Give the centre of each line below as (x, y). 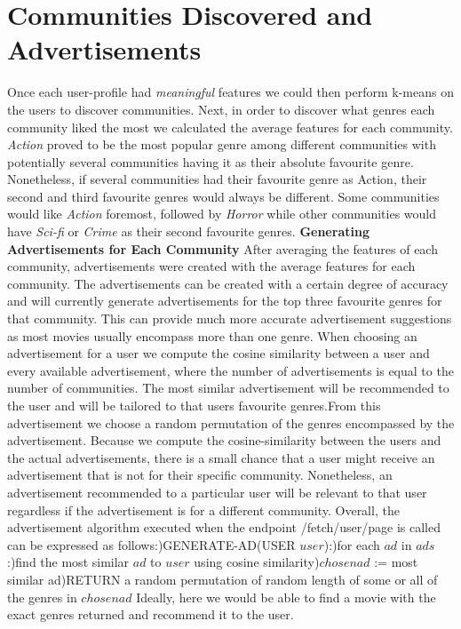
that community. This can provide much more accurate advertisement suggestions (230, 318)
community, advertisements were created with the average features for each (211, 266)
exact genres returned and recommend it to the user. (151, 614)
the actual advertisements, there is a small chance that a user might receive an (221, 457)
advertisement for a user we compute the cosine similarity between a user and (219, 353)
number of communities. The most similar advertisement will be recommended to (228, 388)
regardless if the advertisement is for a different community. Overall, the (203, 510)
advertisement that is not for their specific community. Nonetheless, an (200, 475)
